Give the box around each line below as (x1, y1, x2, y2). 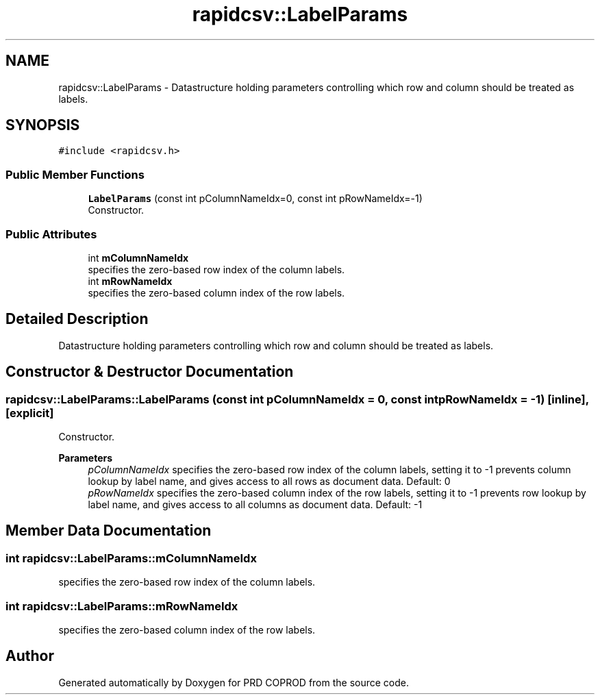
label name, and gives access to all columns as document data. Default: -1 (88, 499, 423, 510)
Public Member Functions (5, 167, 145, 182)
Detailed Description (5, 310, 149, 328)
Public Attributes (5, 227, 97, 241)
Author (5, 647, 54, 665)
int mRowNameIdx (88, 275, 173, 287)
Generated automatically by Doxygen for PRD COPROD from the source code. (58, 676, 410, 688)
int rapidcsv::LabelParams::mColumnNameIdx (5, 551, 257, 565)
